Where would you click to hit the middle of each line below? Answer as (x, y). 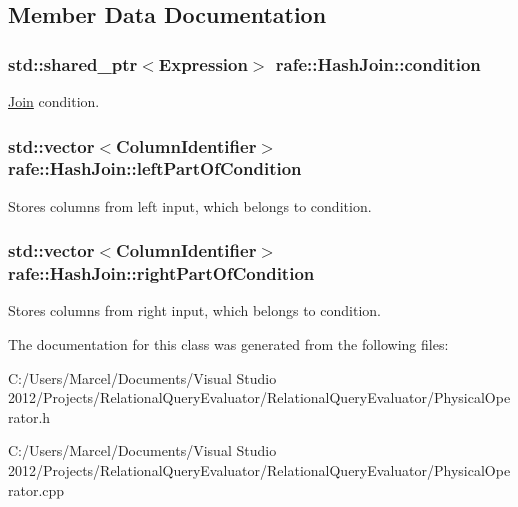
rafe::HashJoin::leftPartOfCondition (155, 168)
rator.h (29, 416)
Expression (203, 63)
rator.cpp (36, 489)
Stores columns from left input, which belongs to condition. (190, 205)
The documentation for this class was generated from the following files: (228, 344)
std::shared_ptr (73, 63)
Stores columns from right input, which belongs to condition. (194, 310)
